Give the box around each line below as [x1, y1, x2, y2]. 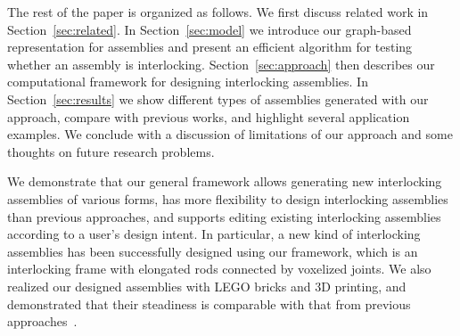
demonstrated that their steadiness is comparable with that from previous [7, 294, 411, 313]
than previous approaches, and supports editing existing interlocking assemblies [7, 207, 441, 225]
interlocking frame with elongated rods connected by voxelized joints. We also [7, 259, 431, 278]
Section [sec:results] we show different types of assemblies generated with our [7, 89, 429, 108]
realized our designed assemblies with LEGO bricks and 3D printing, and [7, 276, 407, 295]
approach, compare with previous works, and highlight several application [7, 107, 410, 126]
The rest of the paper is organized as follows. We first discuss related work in [7, 3, 429, 20]
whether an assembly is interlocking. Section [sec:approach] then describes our [7, 54, 435, 73]
